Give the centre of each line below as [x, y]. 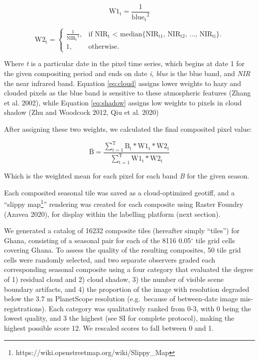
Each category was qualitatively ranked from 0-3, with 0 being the [150, 308]
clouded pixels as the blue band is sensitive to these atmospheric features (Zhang [128, 93]
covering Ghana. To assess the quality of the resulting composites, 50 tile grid [123, 250]
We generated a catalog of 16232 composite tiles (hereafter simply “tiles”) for [122, 230]
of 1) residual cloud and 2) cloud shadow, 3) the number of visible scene [114, 279]
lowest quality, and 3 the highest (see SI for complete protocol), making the [119, 318]
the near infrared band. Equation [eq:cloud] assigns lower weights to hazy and [123, 83]
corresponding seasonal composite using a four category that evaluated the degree [129, 269]
